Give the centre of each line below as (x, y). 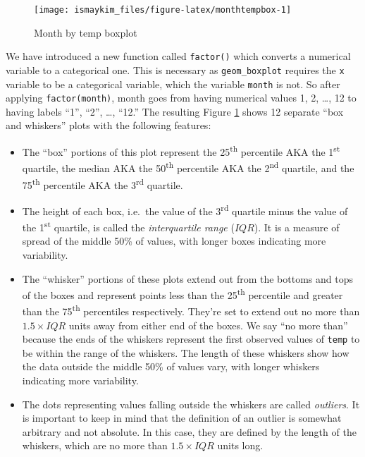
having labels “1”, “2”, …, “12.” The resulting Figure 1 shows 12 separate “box (175, 111)
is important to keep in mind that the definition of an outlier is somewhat (182, 418)
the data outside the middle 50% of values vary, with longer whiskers (171, 366)
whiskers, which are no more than (95, 445)
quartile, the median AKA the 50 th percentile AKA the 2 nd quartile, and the (188, 167)
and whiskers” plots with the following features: (109, 125)
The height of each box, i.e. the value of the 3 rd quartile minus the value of (185, 209)
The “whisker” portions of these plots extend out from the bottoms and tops (187, 278)
